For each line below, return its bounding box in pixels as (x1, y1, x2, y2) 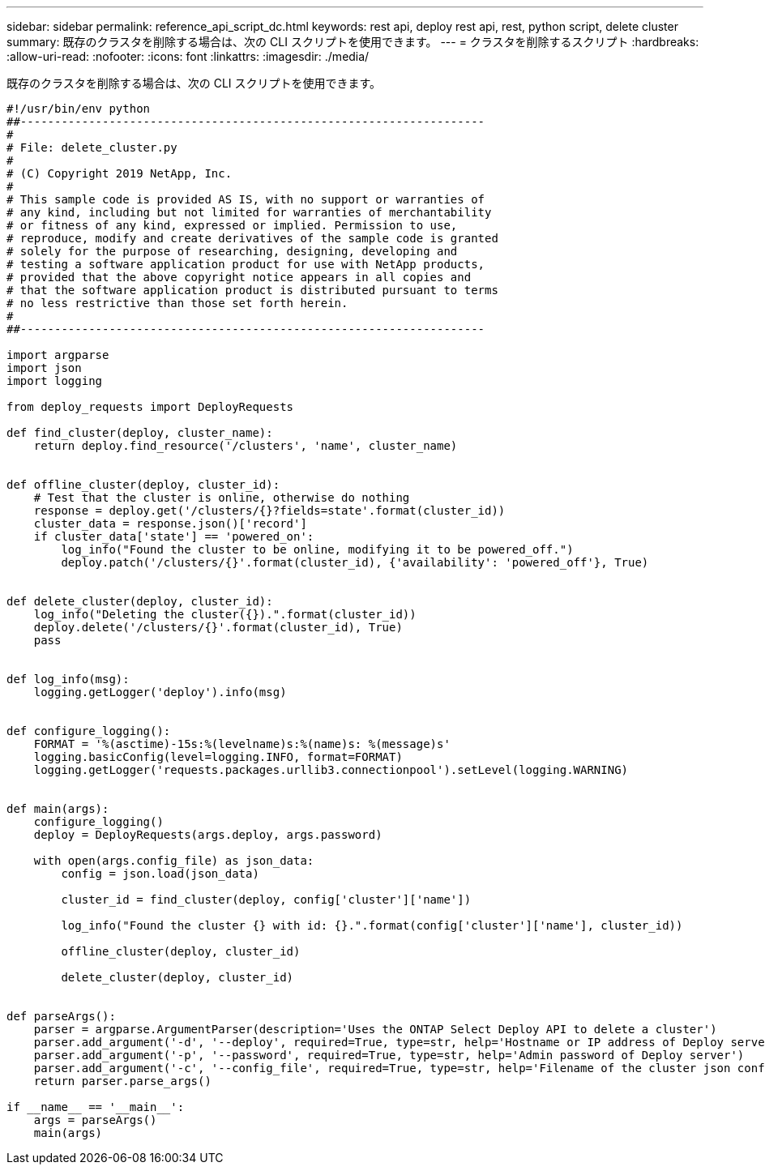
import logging (6, 374, 103, 387)
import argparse (6, 348, 109, 361)
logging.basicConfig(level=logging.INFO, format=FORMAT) (33, 750, 403, 763)
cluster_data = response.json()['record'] (33, 517, 307, 530)
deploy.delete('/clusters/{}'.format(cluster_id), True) (33, 621, 403, 634)
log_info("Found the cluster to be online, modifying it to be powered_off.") (61, 543, 574, 556)
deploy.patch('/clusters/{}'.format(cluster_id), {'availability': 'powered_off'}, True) (61, 556, 649, 569)
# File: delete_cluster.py (6, 141, 177, 154)
